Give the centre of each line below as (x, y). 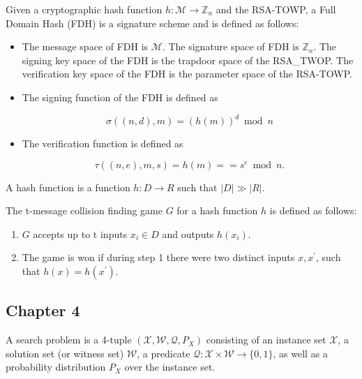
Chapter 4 (43, 310)
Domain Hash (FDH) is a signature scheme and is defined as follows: (152, 23)
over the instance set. (170, 367)
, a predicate (164, 353)
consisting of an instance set (266, 340)
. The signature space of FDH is (231, 46)
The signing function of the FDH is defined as (120, 97)
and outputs (188, 233)
